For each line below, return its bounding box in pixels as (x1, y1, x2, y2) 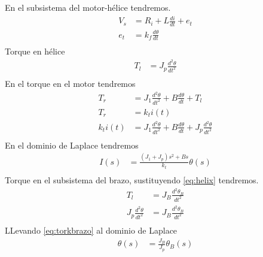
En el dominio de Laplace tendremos (5, 138, 139, 151)
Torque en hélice (5, 45, 65, 58)
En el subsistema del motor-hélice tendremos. (5, 1, 171, 13)
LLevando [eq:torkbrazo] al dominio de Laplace (5, 224, 178, 237)
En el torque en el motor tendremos (5, 77, 136, 89)
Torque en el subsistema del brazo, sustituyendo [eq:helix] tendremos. (5, 174, 259, 186)
